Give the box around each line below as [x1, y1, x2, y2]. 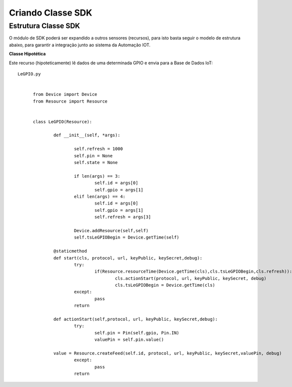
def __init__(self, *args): [54, 132, 121, 138]
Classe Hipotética [9, 51, 46, 57]
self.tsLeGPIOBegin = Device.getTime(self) [73, 235, 180, 240]
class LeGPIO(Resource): [33, 119, 92, 124]
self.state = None [73, 160, 118, 166]
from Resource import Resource [33, 98, 108, 104]
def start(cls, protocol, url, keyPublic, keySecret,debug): [54, 255, 202, 260]
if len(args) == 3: [73, 173, 121, 179]
